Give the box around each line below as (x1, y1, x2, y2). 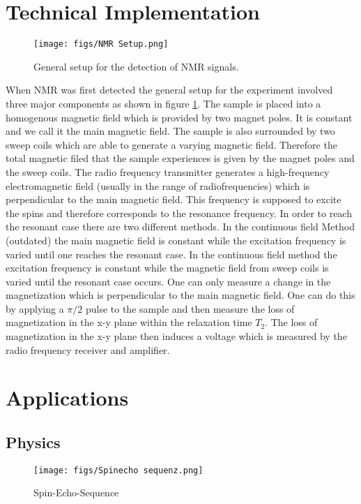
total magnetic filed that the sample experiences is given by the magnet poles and (6, 151, 355, 165)
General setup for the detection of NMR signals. (33, 59, 239, 73)
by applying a (6, 301, 64, 316)
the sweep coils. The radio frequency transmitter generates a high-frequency (6, 164, 330, 179)
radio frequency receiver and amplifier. (6, 342, 170, 357)
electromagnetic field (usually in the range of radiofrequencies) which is (6, 178, 310, 193)
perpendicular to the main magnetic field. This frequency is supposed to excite (6, 192, 341, 207)
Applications (6, 383, 129, 412)
